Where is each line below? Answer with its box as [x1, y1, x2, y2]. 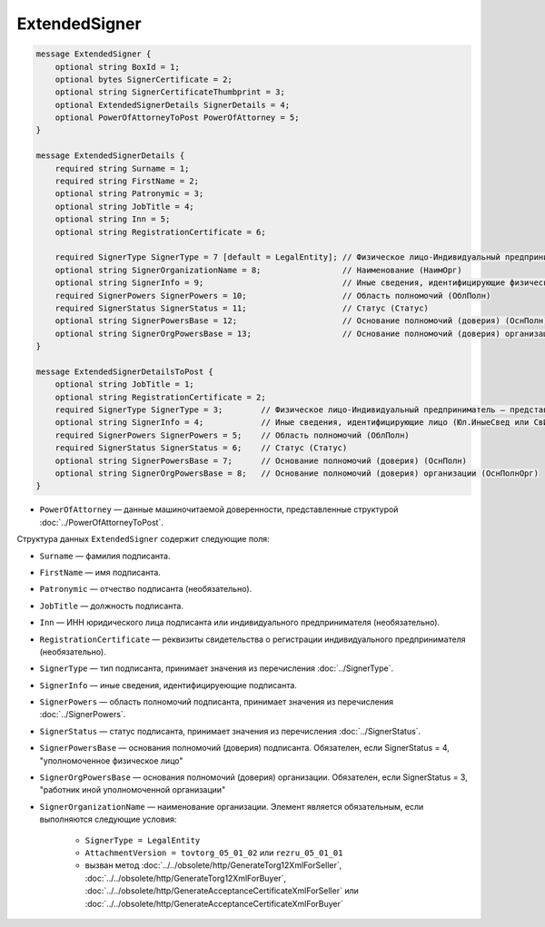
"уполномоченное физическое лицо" [39, 754, 183, 766]
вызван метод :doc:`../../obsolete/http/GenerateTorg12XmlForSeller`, [84, 860, 342, 871]
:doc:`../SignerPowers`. [39, 709, 126, 720]
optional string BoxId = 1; [54, 62, 181, 72]
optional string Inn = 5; [54, 214, 171, 224]
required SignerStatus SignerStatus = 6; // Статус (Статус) [54, 443, 348, 453]
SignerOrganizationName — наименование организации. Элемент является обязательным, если [39, 801, 424, 812]
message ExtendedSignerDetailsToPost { [35, 366, 213, 377]
